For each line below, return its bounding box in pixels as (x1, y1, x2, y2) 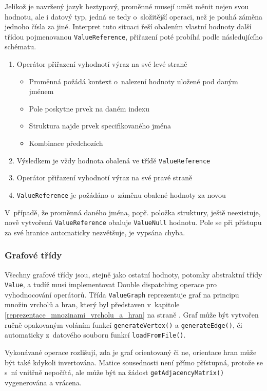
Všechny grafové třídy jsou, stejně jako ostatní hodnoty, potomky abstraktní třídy (5, 269, 262, 280)
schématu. (5, 41, 36, 52)
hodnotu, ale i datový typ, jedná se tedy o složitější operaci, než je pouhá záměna (5, 11, 262, 22)
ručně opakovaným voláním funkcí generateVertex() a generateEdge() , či (5, 319, 242, 330)
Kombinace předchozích (29, 138, 103, 148)
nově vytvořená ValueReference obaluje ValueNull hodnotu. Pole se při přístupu (5, 217, 262, 228)
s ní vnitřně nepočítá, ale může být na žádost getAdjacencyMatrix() (5, 367, 224, 378)
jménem (29, 86, 54, 97)
